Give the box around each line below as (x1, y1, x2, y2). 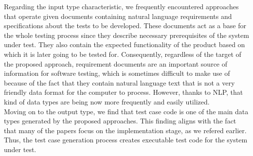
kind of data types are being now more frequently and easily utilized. (4, 96, 210, 106)
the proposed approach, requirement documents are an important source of (4, 58, 228, 69)
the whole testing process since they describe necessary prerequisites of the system (4, 30, 249, 40)
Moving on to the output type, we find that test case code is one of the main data (4, 106, 249, 116)
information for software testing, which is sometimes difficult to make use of (4, 68, 230, 78)
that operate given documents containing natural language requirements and (4, 11, 232, 21)
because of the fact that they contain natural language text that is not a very (4, 77, 235, 87)
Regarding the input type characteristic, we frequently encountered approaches (4, 1, 239, 11)
